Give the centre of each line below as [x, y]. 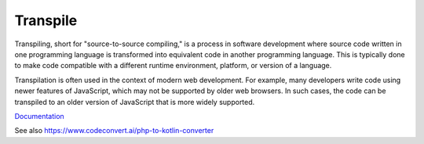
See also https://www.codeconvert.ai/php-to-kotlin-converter [114, 131]
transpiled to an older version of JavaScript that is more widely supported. [135, 102]
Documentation [39, 116]
